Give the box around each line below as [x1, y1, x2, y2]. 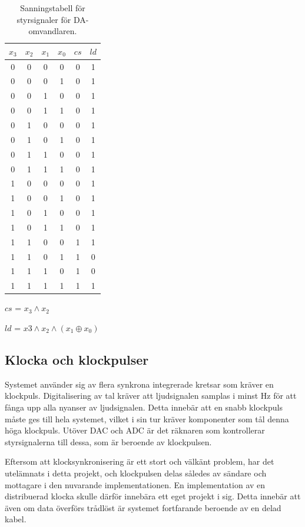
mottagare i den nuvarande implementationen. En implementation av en [5, 478, 266, 491]
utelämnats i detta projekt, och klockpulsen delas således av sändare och [5, 466, 267, 479]
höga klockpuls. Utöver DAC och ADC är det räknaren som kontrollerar [5, 424, 265, 436]
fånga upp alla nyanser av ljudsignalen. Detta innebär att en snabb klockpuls [5, 401, 283, 413]
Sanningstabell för [20, 2, 85, 14]
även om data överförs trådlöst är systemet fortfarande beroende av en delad [5, 501, 281, 513]
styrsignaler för [16, 13, 71, 25]
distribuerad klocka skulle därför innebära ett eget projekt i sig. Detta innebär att [5, 490, 301, 502]
